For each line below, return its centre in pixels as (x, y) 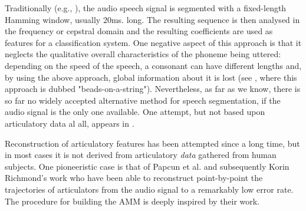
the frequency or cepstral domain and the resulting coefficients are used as (139, 31)
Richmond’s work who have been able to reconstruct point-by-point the (134, 178)
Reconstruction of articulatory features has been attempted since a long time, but (152, 143)
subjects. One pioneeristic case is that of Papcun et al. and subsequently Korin (147, 166)
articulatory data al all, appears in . (70, 123)
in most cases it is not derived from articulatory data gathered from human (141, 155)
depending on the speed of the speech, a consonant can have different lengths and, (153, 65)
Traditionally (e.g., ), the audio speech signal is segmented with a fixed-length (146, 8)
